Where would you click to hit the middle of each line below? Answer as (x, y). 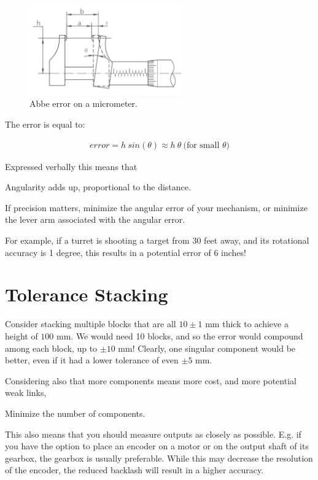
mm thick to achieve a (247, 324)
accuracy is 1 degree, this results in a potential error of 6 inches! (126, 252)
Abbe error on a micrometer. (83, 103)
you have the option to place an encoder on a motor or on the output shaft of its (157, 446)
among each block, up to (51, 348)
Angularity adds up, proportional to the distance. (98, 187)
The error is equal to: (45, 124)
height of (21, 335)
